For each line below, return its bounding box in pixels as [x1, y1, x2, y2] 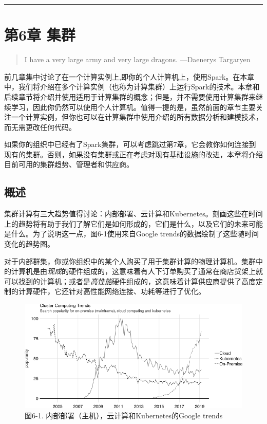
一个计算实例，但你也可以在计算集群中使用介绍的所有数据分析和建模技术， [11, 112, 263, 122]
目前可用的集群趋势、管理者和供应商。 [4, 159, 133, 170]
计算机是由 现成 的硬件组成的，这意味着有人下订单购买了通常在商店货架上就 [11, 266, 263, 276]
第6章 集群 [4, 24, 75, 45]
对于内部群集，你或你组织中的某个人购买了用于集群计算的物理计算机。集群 [4, 255, 256, 266]
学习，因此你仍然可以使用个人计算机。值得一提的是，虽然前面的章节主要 [11, 101, 256, 112]
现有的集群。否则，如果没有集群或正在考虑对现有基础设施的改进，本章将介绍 [4, 149, 263, 159]
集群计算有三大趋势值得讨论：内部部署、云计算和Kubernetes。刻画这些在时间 [4, 208, 263, 219]
